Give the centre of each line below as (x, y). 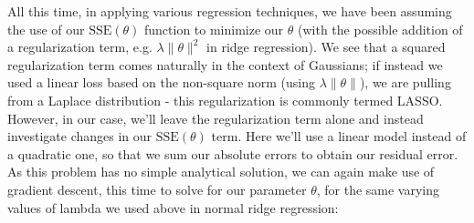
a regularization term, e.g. (80, 47)
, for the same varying (378, 189)
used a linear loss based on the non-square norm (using (161, 82)
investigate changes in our (80, 136)
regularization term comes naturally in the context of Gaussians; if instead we (225, 64)
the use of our (46, 29)
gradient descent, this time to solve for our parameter (157, 189)
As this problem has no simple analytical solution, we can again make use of (221, 172)
